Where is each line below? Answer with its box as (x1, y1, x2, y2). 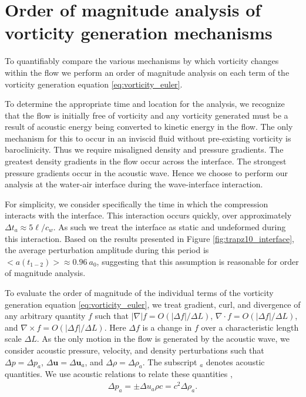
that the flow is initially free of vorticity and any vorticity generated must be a (5, 109, 288, 121)
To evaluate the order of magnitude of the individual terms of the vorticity (5, 287, 274, 298)
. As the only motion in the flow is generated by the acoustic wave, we (36, 332, 290, 345)
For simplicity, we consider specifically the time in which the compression (5, 197, 268, 210)
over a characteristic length (201, 321, 299, 333)
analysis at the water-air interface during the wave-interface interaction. (5, 178, 263, 190)
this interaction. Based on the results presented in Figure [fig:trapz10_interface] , (5, 232, 294, 244)
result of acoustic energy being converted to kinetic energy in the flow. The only (5, 120, 293, 133)
